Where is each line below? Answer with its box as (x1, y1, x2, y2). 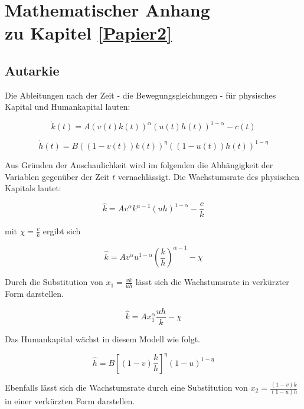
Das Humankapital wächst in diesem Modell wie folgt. (5, 332, 200, 345)
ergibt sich (43, 224, 81, 237)
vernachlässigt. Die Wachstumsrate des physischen (117, 170, 300, 182)
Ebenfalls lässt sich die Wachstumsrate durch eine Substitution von (5, 381, 248, 394)
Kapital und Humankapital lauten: (5, 100, 130, 113)
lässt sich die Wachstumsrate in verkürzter (135, 276, 289, 288)
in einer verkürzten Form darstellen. (5, 395, 135, 407)
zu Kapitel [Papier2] (5, 21, 172, 45)
